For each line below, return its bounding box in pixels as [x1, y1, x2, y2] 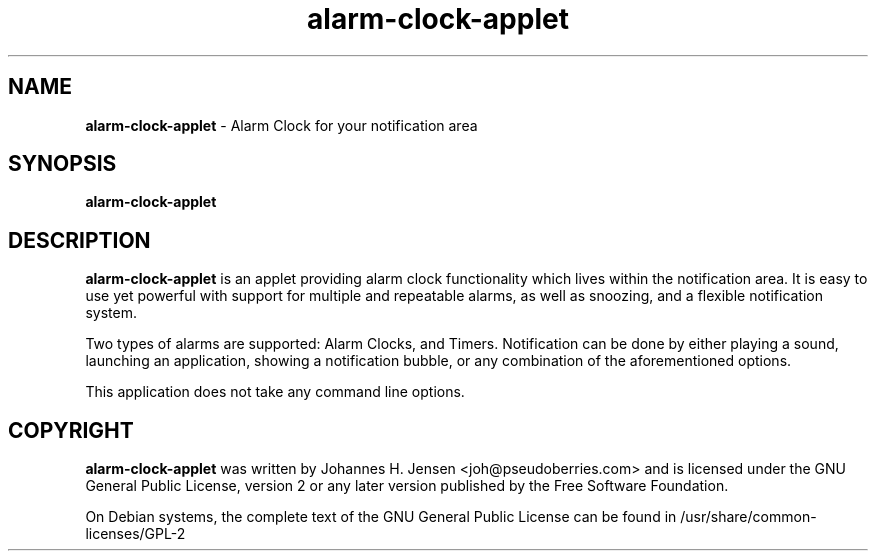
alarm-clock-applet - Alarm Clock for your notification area [85, 116, 478, 134]
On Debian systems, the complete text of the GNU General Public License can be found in [85, 508, 677, 526]
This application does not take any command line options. [85, 383, 465, 401]
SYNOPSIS [8, 151, 117, 177]
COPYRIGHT [8, 417, 134, 443]
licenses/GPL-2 [85, 525, 186, 543]
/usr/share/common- [680, 508, 817, 526]
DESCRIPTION [8, 227, 151, 253]
